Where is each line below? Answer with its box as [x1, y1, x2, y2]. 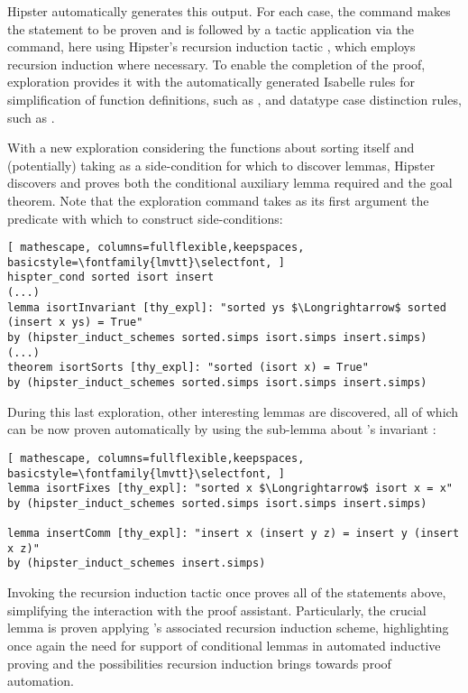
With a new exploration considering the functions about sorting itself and [7, 138, 415, 157]
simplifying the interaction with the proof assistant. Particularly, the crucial [7, 600, 427, 619]
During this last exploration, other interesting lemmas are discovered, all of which [7, 402, 459, 420]
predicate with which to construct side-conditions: [7, 208, 283, 227]
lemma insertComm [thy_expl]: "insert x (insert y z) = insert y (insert [7, 527, 460, 541]
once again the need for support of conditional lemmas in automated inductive [7, 635, 441, 654]
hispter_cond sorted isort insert [7, 271, 215, 284]
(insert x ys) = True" [7, 316, 143, 329]
